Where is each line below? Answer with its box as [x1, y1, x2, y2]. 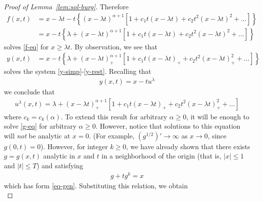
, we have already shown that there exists [126, 141, 250, 151]
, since [208, 130, 227, 140]
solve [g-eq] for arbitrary [4, 121, 77, 131]
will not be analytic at [4, 130, 70, 140]
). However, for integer [41, 141, 108, 151]
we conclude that [4, 86, 55, 96]
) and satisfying [36, 160, 83, 170]
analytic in [43, 151, 75, 161]
